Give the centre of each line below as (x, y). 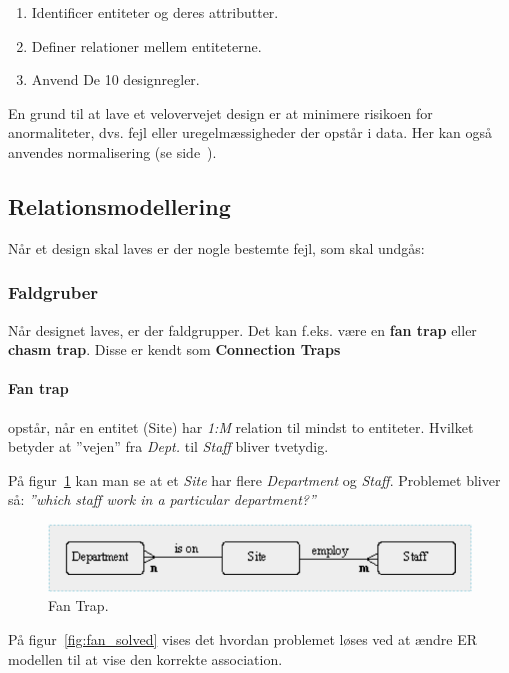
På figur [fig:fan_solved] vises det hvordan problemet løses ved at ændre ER (242, 638)
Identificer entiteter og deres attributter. (155, 12)
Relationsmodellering (119, 205)
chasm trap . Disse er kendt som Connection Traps (174, 349)
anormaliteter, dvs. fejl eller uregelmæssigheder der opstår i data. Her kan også (250, 132)
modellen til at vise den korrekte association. (145, 658)
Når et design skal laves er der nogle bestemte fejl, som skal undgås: (216, 247)
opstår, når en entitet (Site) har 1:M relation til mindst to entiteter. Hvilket (241, 426)
